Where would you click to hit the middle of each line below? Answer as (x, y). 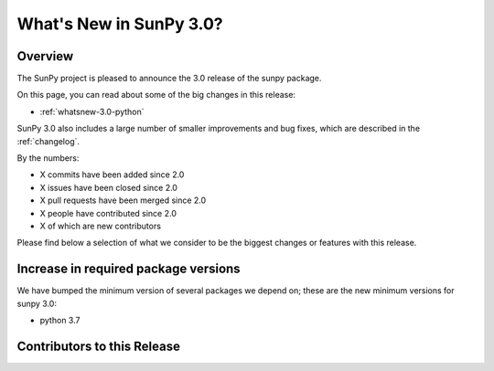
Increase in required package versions (129, 269)
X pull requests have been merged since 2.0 (123, 200)
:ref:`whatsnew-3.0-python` (92, 111)
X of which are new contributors (101, 226)
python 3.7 (60, 321)
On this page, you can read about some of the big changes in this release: (156, 95)
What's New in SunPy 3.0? (120, 24)
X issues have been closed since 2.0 (109, 187)
